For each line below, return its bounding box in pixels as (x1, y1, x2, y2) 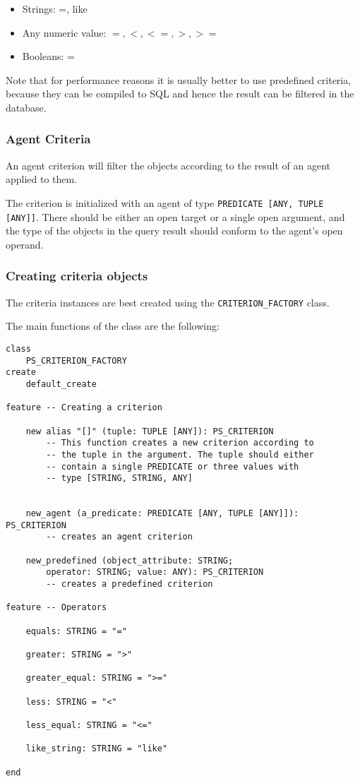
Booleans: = (22, 49, 75, 64)
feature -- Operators (6, 602, 107, 613)
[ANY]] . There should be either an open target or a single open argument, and (6, 209, 345, 224)
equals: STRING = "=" (25, 626, 127, 636)
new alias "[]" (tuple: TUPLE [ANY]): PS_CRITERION (25, 426, 274, 436)
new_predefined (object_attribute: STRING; (25, 555, 234, 566)
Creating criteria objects (6, 267, 148, 285)
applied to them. (6, 172, 78, 186)
